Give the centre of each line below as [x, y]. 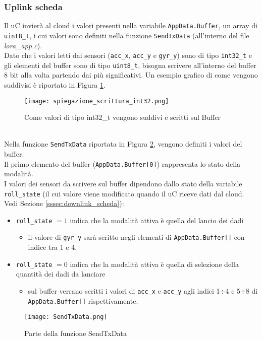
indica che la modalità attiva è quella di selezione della [154, 264]
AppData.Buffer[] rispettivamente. [83, 300]
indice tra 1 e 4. [53, 247]
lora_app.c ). [23, 45]
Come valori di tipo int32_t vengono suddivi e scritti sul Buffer [123, 117]
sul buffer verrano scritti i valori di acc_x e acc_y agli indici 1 [124, 290]
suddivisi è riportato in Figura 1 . [55, 85]
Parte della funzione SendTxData [76, 333]
